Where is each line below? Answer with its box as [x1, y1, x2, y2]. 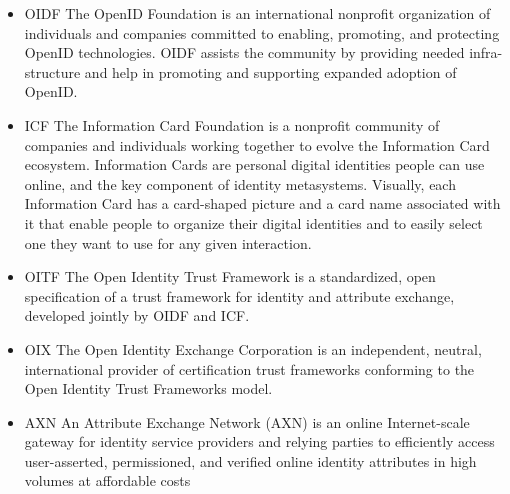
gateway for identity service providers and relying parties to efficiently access [24, 431, 495, 452]
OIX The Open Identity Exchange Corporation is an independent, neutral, [24, 338, 482, 359]
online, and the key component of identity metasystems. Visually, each [24, 173, 456, 194]
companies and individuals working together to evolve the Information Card [24, 134, 490, 155]
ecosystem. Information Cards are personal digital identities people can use [24, 154, 485, 175]
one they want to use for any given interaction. [24, 232, 312, 253]
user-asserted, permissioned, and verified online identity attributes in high [24, 450, 477, 471]
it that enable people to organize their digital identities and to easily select [24, 212, 483, 233]
